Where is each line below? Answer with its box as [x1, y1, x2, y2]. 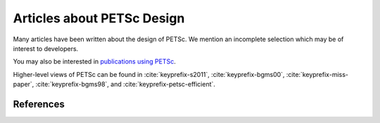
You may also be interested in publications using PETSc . [13, 57, 176, 66]
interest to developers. [13, 44, 79, 52]
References [13, 98, 65, 110]
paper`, [13, 80, 34, 89]
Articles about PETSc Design [13, 10, 185, 26]
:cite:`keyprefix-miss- [286, 70, 348, 78]
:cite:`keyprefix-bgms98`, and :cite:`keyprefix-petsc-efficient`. [35, 80, 216, 89]
